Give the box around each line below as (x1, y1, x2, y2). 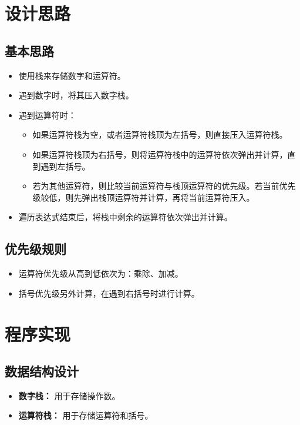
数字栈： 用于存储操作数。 (18, 389, 120, 401)
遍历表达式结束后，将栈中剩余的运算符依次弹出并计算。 (18, 211, 232, 223)
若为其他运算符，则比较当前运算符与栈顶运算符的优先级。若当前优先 (32, 180, 296, 192)
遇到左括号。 (41, 160, 90, 172)
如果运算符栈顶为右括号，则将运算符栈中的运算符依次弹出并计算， (32, 148, 288, 160)
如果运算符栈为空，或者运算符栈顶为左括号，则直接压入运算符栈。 (32, 128, 288, 141)
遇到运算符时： (18, 108, 76, 121)
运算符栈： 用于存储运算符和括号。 (18, 409, 153, 421)
